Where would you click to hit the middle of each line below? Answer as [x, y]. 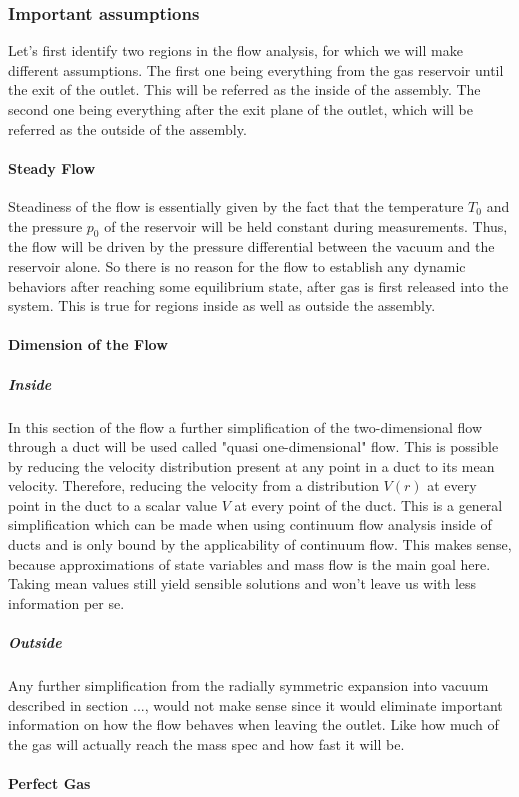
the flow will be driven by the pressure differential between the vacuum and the [251, 246]
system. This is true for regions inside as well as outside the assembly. [222, 305]
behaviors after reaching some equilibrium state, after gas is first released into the [258, 285]
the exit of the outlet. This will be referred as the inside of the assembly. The [244, 89]
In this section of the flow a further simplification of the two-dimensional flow [245, 426]
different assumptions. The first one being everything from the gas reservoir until [256, 69]
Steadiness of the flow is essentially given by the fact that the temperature [236, 205]
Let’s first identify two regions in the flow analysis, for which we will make [235, 50]
